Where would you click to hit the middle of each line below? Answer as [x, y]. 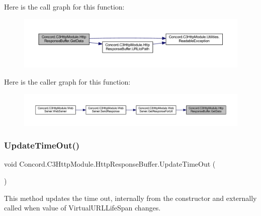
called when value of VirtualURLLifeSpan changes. [82, 208]
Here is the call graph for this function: [64, 7]
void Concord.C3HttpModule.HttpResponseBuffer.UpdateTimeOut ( [110, 164]
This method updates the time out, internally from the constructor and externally [130, 198]
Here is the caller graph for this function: [67, 82]
